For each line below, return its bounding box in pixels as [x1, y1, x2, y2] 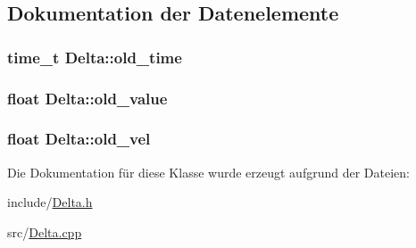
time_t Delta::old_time [7, 45, 182, 68]
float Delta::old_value [7, 87, 168, 109]
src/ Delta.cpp [7, 222, 82, 241]
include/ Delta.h [7, 193, 93, 211]
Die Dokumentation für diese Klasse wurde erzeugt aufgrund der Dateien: [7, 162, 410, 181]
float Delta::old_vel [7, 128, 151, 150]
